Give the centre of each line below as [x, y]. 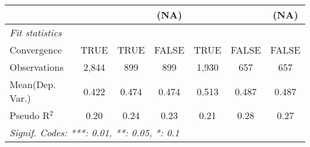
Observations [37, 67]
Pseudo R [30, 115]
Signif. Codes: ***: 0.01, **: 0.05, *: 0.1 [94, 132]
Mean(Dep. [33, 84]
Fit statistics [36, 32]
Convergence [36, 50]
